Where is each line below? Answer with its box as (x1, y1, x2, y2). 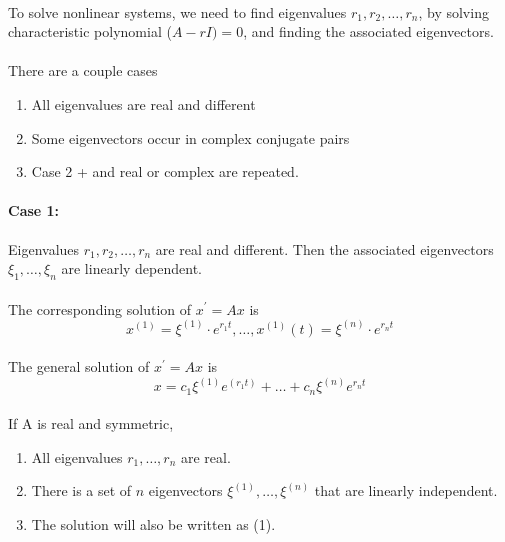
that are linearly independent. (314, 480, 498, 501)
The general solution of (8, 356, 150, 377)
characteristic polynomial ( (8, 21, 172, 42)
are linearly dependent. (61, 258, 202, 279)
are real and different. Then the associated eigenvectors (155, 238, 494, 259)
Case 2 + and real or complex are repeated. (31, 161, 299, 182)
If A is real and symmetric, (8, 413, 174, 434)
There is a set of (31, 480, 132, 501)
